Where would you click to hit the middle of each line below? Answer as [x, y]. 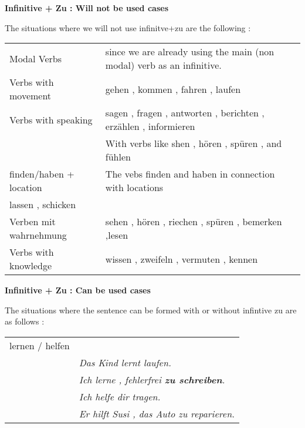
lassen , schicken [43, 205]
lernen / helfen [40, 345]
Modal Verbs [36, 58]
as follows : [25, 321]
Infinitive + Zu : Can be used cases [78, 290]
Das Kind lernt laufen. [125, 362]
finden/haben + [42, 174]
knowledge [31, 266]
